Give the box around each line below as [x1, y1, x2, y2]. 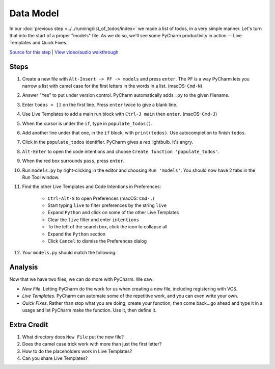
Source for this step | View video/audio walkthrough [9, 49, 119, 55]
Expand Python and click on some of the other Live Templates [47, 209, 179, 216]
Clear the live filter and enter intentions [47, 217, 140, 223]
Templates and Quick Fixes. [9, 40, 68, 46]
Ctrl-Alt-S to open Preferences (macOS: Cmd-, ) [47, 195, 155, 201]
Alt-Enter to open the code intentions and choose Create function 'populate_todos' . [22, 148, 220, 154]
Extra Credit [9, 320, 48, 329]
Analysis [9, 263, 38, 272]
